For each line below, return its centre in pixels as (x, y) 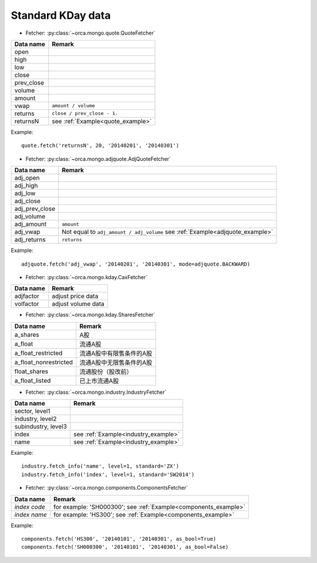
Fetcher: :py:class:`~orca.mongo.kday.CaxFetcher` (87, 277)
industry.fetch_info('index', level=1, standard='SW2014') (108, 474)
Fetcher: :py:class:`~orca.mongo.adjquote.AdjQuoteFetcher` (98, 159)
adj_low (25, 193)
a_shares (27, 334)
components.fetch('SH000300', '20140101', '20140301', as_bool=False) (125, 547)
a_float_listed (33, 380)
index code (30, 507)
